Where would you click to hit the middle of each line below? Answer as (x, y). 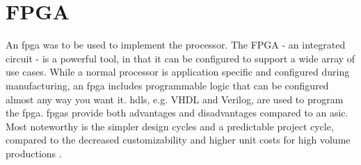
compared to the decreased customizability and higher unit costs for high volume (178, 140)
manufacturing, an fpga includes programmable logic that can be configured (167, 85)
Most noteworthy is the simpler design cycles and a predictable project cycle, (170, 126)
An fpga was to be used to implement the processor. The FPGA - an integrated (176, 45)
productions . (34, 153)
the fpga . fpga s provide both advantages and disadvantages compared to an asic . (177, 113)
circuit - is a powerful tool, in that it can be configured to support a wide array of (180, 58)
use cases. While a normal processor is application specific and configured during (178, 72)
